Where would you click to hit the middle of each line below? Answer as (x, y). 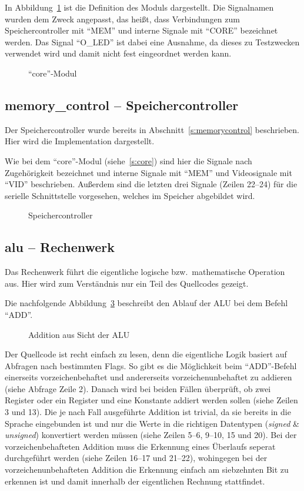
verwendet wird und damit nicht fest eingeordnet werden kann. (118, 53)
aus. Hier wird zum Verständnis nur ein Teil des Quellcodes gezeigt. (127, 283)
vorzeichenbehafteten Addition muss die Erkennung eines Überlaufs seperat (140, 446)
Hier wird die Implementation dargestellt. (80, 141)
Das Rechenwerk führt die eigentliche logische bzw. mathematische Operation (145, 272)
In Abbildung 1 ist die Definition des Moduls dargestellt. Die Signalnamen (139, 7)
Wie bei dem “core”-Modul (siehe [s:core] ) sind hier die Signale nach (128, 160)
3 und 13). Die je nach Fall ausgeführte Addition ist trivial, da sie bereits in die (148, 412)
